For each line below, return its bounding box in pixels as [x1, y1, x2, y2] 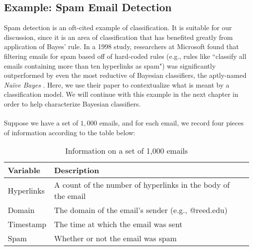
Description [54, 164, 99, 176]
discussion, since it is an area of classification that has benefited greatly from [4, 32, 233, 42]
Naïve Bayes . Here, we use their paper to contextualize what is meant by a [4, 79, 230, 89]
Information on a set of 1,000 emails [65, 145, 188, 157]
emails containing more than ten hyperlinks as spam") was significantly [4, 60, 216, 71]
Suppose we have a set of [4, 118, 78, 128]
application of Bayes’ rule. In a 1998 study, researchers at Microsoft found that [4, 41, 239, 52]
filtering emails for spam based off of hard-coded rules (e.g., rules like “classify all [4, 51, 247, 61]
